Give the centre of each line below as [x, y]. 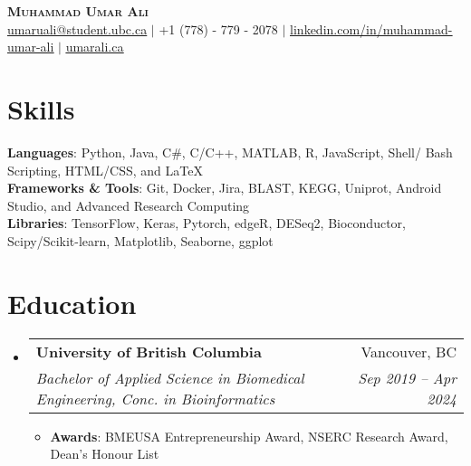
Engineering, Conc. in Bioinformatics [155, 398]
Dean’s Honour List [105, 454]
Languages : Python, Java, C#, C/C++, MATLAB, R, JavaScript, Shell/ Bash [230, 152]
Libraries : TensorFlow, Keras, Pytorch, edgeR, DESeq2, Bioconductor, [207, 223]
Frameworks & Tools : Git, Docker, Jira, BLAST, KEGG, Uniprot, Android [225, 188]
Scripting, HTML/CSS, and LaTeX [105, 170]
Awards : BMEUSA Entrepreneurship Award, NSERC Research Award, [249, 436]
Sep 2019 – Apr [407, 377]
